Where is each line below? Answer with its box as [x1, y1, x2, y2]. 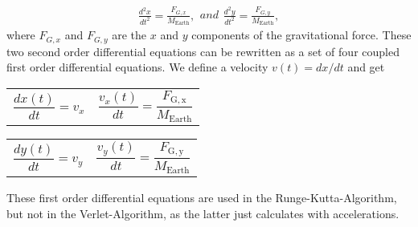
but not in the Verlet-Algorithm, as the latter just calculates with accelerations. [6, 205, 400, 221]
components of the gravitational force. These [191, 26, 412, 43]
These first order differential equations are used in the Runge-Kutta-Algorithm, [6, 189, 397, 206]
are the [112, 26, 147, 43]
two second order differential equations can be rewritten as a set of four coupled [6, 43, 400, 59]
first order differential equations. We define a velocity [6, 59, 268, 75]
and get [347, 59, 385, 75]
